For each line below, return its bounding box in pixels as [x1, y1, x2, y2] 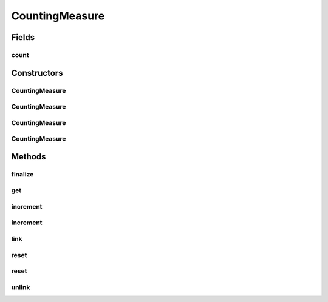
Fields [11, 32, 35, 42]
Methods [11, 152, 46, 162]
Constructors [11, 67, 63, 78]
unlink [11, 283, 30, 291]
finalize [11, 170, 34, 178]
